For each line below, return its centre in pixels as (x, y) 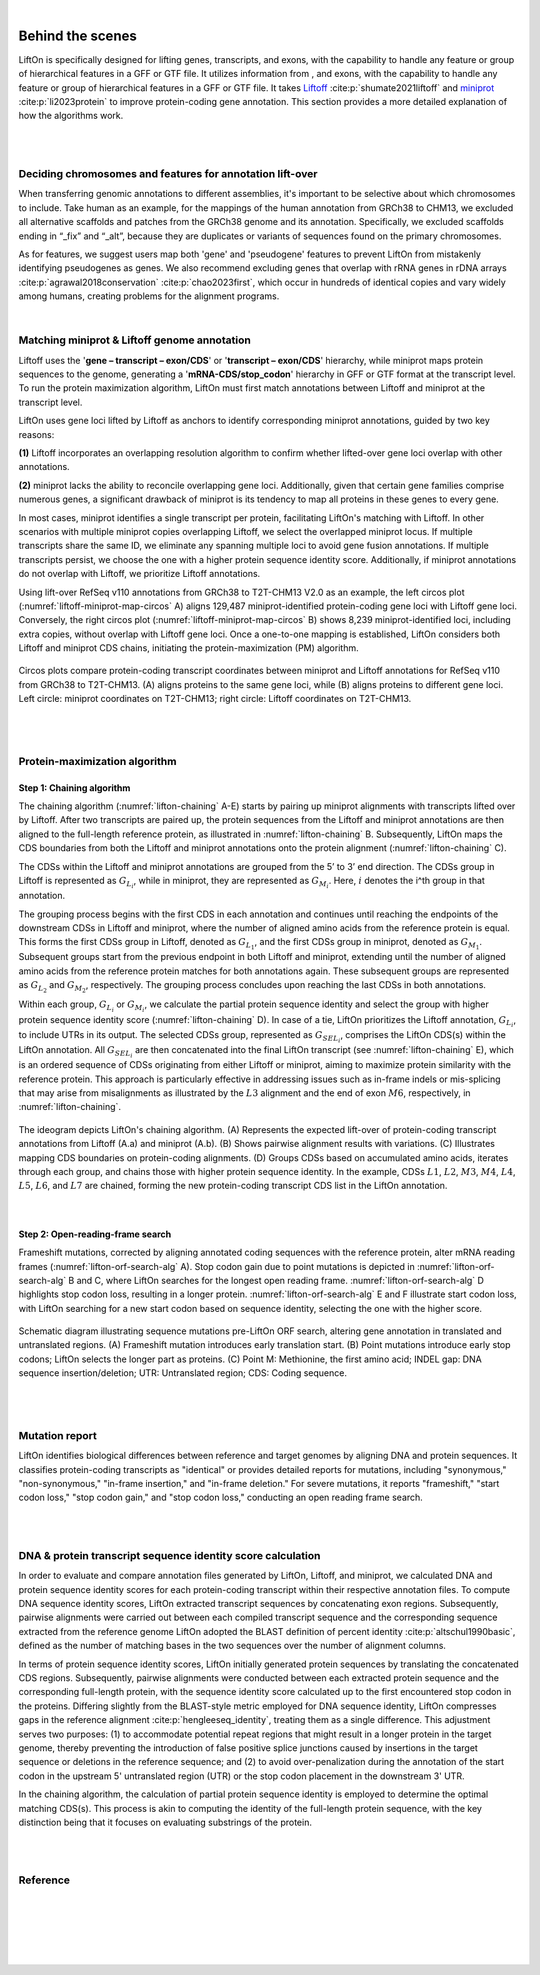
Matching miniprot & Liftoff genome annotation (135, 340)
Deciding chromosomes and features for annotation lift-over (168, 174)
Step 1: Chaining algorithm (74, 787)
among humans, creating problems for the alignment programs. (149, 296)
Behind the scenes (77, 35)
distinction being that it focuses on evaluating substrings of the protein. (165, 1822)
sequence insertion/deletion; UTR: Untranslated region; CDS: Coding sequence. (182, 1373)
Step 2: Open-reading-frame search (95, 1234)
